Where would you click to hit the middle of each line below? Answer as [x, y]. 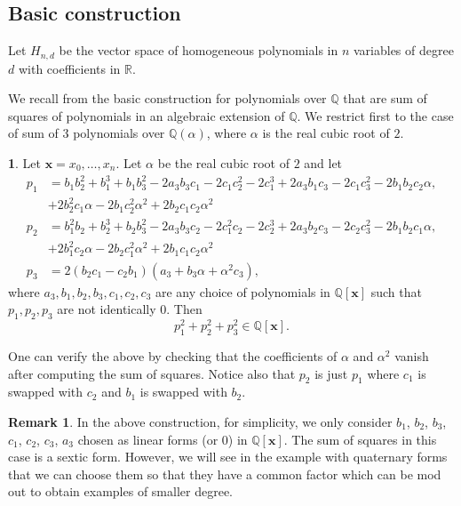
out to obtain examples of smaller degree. [120, 491]
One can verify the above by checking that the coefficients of [173, 355]
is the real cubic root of [326, 133]
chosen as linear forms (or [148, 439]
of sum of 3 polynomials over [87, 133]
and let [323, 163]
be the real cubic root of [223, 163]
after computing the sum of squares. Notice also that [152, 373]
